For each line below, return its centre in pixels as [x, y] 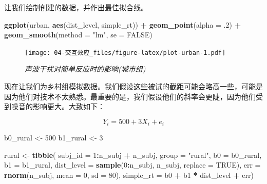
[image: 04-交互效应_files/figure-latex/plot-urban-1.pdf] [125, 53]
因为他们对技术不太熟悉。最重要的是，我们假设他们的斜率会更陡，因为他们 [130, 96]
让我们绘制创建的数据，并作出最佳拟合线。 [76, 7]
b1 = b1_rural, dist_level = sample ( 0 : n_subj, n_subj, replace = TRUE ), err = [132, 165]
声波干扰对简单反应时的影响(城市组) [85, 69]
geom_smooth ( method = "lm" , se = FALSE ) [78, 35]
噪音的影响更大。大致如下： [58, 106]
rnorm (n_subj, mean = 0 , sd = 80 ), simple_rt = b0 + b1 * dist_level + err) [129, 175]
